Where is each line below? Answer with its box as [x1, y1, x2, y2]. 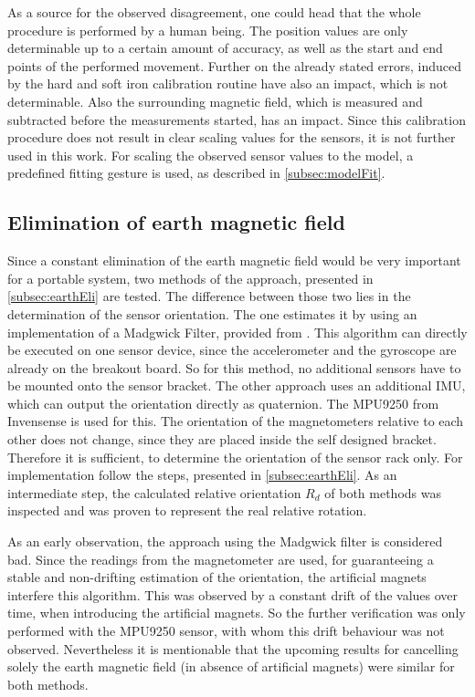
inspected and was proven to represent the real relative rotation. [7, 501, 367, 520]
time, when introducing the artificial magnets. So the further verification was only [7, 603, 466, 622]
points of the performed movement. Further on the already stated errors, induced [7, 56, 461, 75]
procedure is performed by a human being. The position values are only [7, 20, 408, 39]
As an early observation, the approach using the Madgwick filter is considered [7, 532, 443, 551]
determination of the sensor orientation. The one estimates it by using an [7, 304, 417, 323]
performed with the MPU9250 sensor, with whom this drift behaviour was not [7, 621, 445, 640]
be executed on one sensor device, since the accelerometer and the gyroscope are [7, 340, 457, 359]
